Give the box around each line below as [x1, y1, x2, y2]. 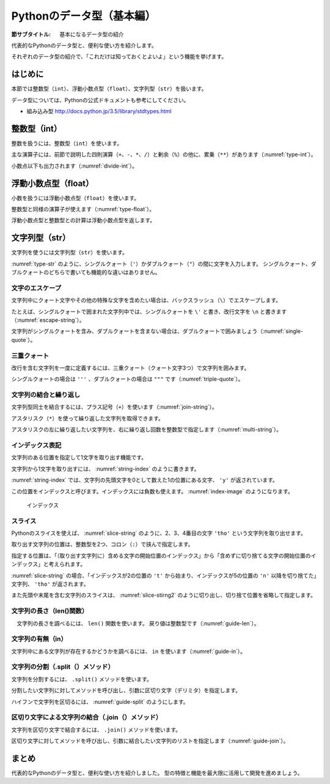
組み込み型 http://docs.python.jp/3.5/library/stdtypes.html [26, 108, 172, 115]
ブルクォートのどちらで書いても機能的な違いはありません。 [11, 269, 161, 276]
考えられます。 [48, 561, 86, 568]
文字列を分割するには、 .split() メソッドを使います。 [11, 675, 152, 682]
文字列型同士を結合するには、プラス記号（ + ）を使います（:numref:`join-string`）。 [11, 403, 218, 411]
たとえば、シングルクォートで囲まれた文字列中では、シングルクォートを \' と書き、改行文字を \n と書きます [11, 308, 287, 315]
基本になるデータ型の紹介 [59, 31, 124, 38]
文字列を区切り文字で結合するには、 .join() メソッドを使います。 [11, 726, 182, 733]
